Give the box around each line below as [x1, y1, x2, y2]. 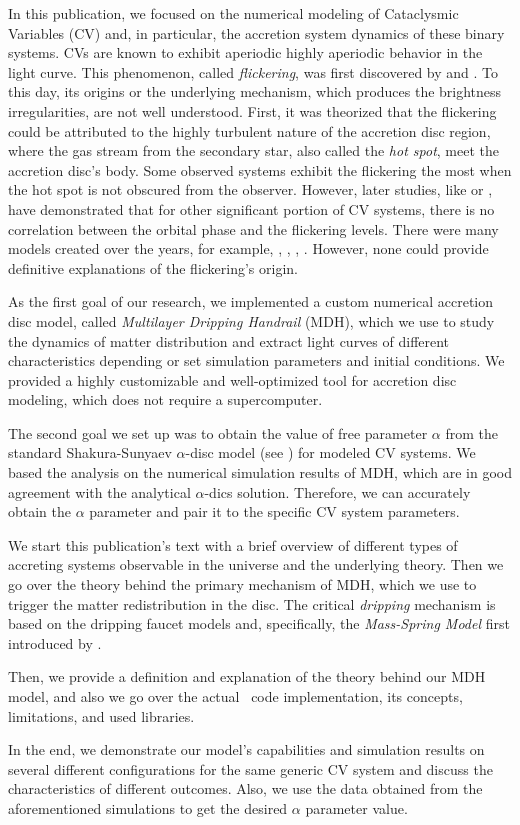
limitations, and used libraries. [8, 705, 195, 726]
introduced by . [8, 632, 102, 653]
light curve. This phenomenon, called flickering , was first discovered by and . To [8, 61, 499, 82]
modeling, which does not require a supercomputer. [8, 389, 323, 410]
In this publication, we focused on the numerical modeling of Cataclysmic [8, 3, 459, 23]
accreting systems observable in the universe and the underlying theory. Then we [8, 554, 504, 575]
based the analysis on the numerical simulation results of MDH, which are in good [8, 462, 512, 483]
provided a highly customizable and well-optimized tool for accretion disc [8, 369, 457, 390]
